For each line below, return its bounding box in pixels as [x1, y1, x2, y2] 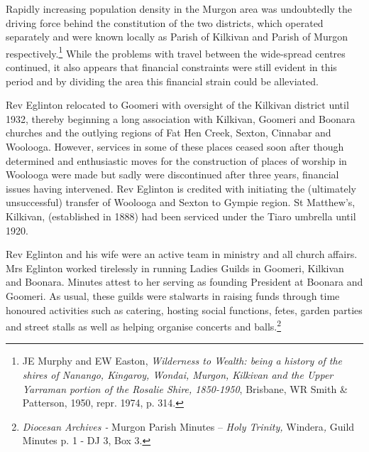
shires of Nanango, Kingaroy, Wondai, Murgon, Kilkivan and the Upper [22, 367, 334, 382]
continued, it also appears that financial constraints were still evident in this [6, 60, 337, 75]
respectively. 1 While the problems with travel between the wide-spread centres [6, 43, 346, 60]
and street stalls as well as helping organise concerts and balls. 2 [6, 317, 282, 333]
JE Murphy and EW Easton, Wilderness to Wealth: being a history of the [22, 353, 342, 368]
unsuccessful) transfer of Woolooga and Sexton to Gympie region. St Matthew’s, [6, 195, 356, 210]
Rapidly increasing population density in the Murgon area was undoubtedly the [6, 1, 352, 16]
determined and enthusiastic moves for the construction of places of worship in [6, 153, 347, 168]
